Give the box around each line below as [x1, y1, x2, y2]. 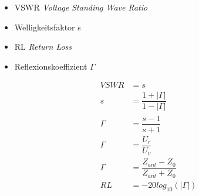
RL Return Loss [14, 40, 72, 53]
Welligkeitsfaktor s [14, 20, 81, 33]
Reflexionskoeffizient [14, 60, 87, 72]
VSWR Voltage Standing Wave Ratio [14, 1, 148, 13]
